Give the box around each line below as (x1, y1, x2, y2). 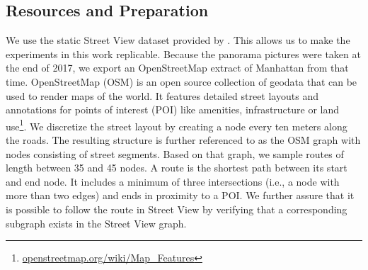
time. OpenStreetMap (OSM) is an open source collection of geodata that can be (6, 74, 357, 89)
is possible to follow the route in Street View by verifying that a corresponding (6, 201, 347, 216)
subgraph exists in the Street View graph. (6, 215, 187, 230)
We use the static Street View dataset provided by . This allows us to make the (6, 33, 350, 47)
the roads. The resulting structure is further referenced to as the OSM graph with (6, 133, 361, 147)
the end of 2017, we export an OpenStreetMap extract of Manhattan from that (6, 60, 349, 75)
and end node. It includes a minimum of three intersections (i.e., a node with (6, 174, 340, 189)
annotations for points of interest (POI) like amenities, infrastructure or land (6, 102, 340, 117)
